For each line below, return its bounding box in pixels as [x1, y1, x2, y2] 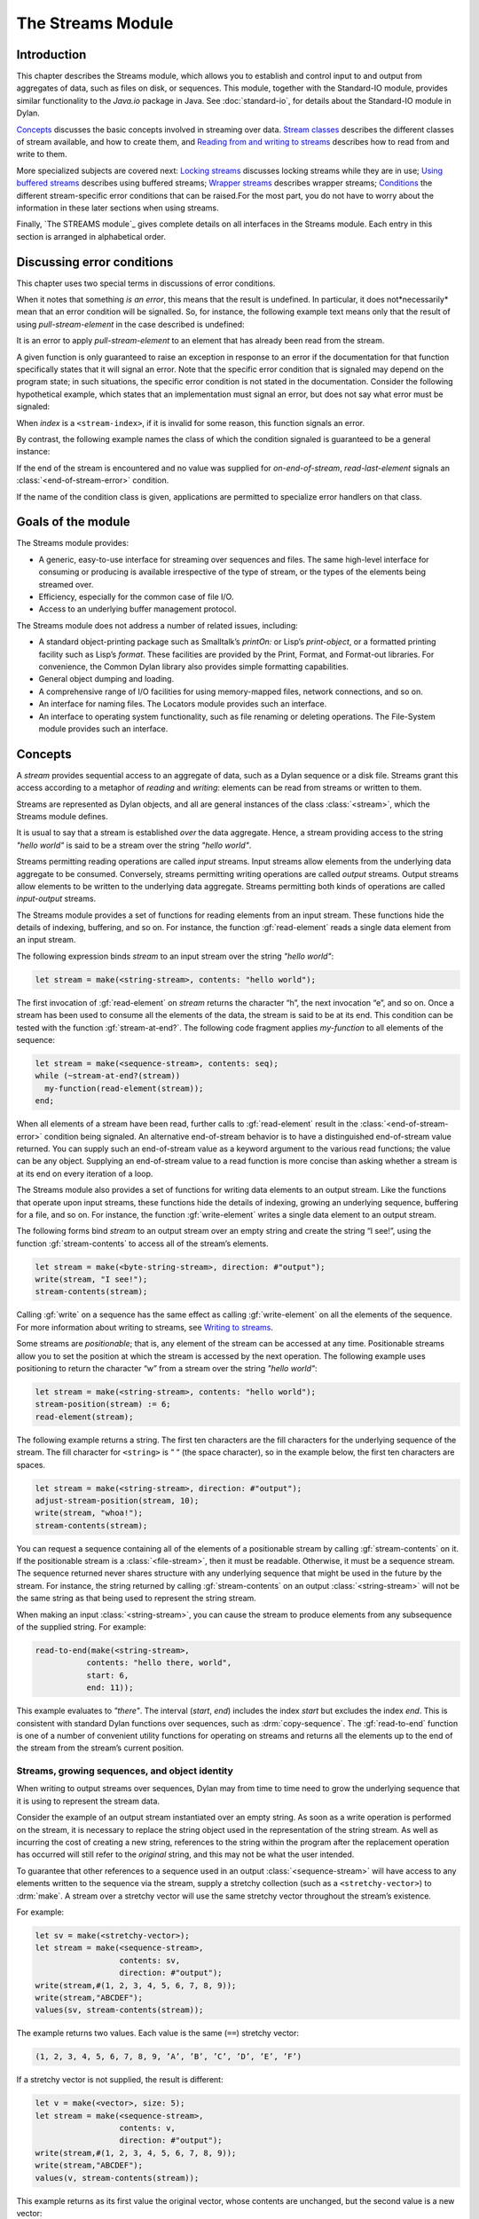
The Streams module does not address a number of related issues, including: [16, 620, 299, 630]
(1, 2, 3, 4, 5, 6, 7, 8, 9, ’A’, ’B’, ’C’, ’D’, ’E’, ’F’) [35, 2051, 302, 2062]
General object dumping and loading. [38, 674, 175, 684]
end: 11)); [86, 1683, 134, 1693]
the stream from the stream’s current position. [16, 1742, 185, 1753]
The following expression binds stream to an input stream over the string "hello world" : [16, 951, 334, 961]
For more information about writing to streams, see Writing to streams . [16, 1322, 274, 1332]
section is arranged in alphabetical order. [16, 231, 167, 241]
